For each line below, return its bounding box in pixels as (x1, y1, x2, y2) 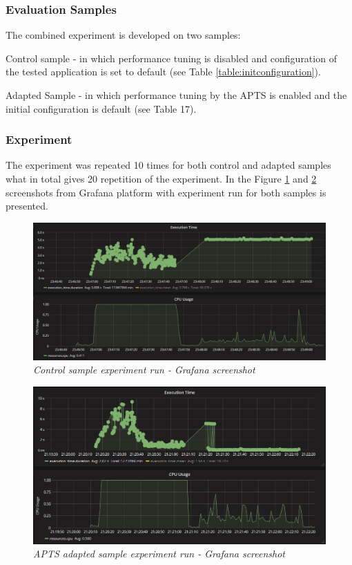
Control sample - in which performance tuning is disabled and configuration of (6, 50, 337, 65)
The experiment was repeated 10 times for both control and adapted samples (6, 158, 331, 172)
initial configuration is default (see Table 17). (6, 101, 197, 115)
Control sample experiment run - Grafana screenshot (33, 362, 255, 377)
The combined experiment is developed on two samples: (6, 28, 241, 42)
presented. (6, 198, 48, 213)
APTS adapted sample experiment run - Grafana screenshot (33, 546, 285, 561)
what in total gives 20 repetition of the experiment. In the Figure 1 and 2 (6, 172, 317, 185)
